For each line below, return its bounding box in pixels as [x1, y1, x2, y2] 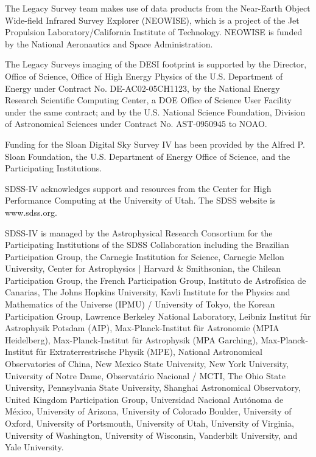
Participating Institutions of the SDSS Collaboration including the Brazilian [5, 238, 289, 251]
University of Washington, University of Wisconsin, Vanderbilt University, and [5, 428, 298, 441]
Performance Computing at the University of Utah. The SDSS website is [5, 194, 276, 207]
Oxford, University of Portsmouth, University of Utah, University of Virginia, [5, 417, 294, 429]
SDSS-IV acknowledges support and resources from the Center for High [5, 182, 272, 194]
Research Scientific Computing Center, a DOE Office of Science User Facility [5, 94, 292, 106]
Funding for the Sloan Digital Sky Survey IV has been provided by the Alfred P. [5, 137, 305, 150]
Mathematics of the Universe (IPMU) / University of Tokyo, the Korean [5, 298, 275, 311]
